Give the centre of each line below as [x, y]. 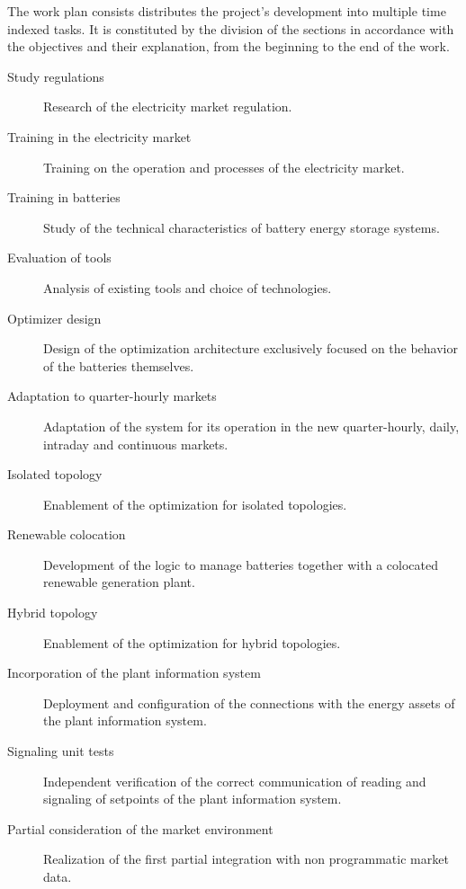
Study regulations [56, 76]
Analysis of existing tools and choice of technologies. [188, 287]
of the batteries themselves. [119, 365]
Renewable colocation [67, 534]
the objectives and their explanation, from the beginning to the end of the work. [229, 46]
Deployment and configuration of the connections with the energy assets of [249, 702]
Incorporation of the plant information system [134, 673]
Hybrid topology [53, 613]
